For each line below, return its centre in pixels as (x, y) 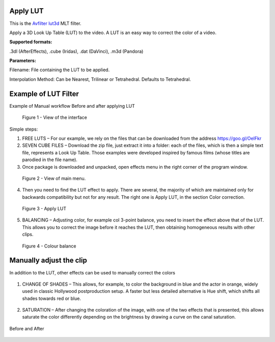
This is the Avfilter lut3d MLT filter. (45, 23)
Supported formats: (31, 42)
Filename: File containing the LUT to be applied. (60, 70)
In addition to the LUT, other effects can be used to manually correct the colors (92, 272)
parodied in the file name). (50, 160)
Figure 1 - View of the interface (55, 117)
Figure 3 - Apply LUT (44, 209)
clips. (28, 234)
